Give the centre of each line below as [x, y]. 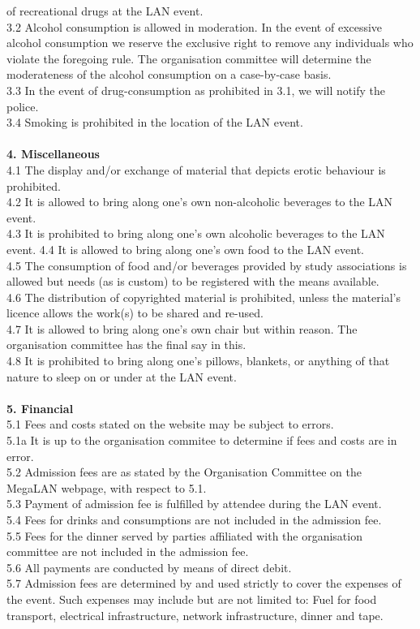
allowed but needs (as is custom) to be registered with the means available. [193, 281]
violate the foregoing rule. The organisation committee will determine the [189, 58]
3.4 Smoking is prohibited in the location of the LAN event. [155, 122]
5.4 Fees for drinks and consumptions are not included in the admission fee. [194, 519]
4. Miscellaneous [53, 154]
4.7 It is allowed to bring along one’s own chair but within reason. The [182, 328]
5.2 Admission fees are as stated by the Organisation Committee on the [184, 472]
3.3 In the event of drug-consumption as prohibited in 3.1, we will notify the [196, 90]
